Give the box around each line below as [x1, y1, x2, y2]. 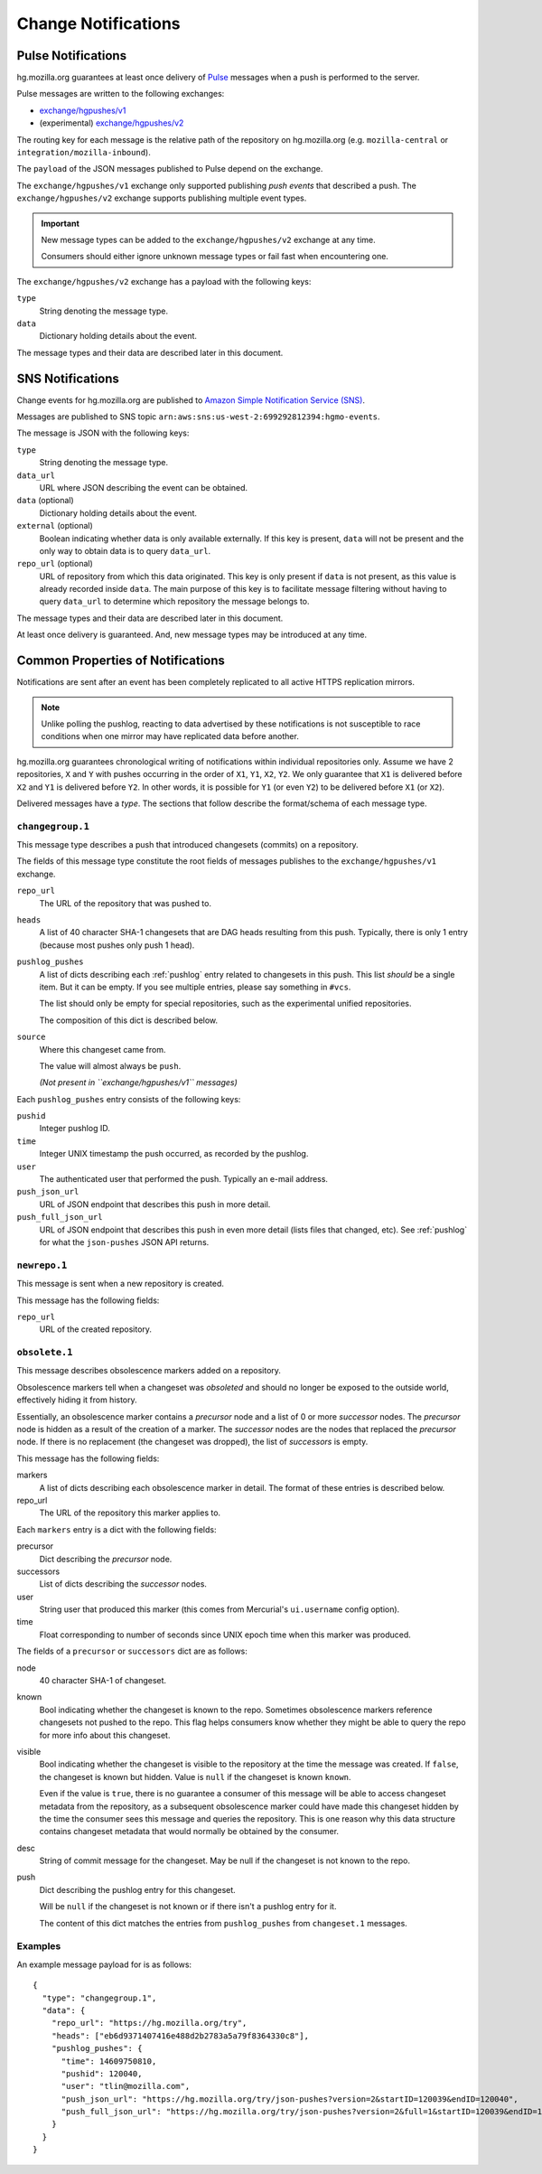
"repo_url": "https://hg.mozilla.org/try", [51, 2018, 248, 2029]
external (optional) [16, 520, 94, 531]
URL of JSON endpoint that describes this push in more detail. [39, 1198, 271, 1210]
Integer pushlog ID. [39, 1123, 110, 1134]
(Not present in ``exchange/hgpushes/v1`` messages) [39, 1077, 238, 1088]
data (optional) [16, 495, 74, 506]
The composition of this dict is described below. [39, 1015, 219, 1026]
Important [41, 218, 80, 229]
